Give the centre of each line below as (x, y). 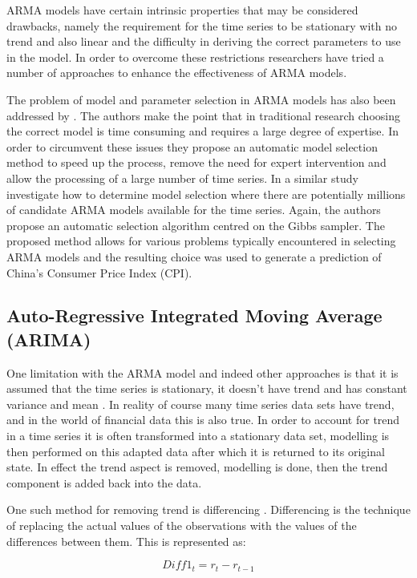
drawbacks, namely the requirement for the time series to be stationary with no (202, 25)
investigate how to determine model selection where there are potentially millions (206, 194)
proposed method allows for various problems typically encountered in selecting (201, 241)
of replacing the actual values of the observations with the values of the (182, 525)
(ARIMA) (49, 339)
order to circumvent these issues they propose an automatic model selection (192, 146)
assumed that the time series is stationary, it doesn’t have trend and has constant (207, 388)
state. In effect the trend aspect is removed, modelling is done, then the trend (197, 467)
